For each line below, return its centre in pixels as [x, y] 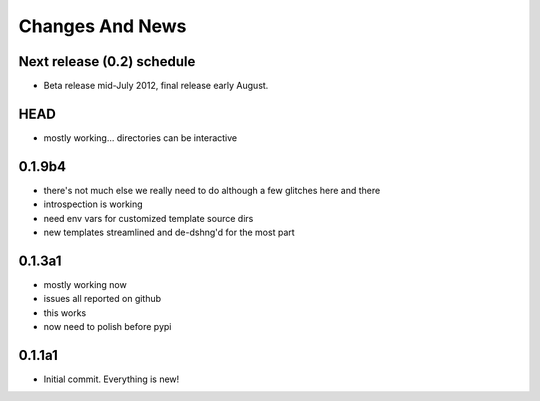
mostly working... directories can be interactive [140, 137]
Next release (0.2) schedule [107, 61]
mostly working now [85, 284]
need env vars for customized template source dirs [148, 218]
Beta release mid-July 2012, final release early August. [156, 86]
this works [65, 312]
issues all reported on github [102, 299]
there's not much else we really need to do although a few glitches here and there [212, 190]
